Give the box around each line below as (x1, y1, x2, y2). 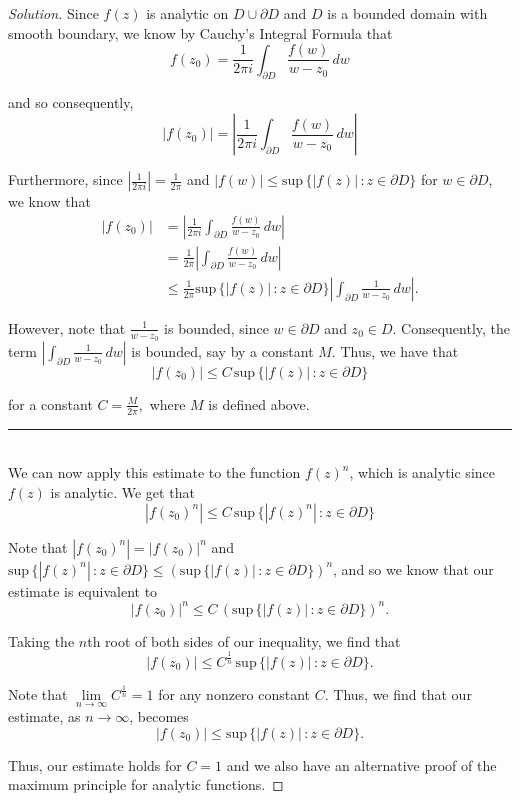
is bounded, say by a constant (131, 340, 314, 361)
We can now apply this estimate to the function (8, 462, 301, 483)
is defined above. (208, 393, 310, 414)
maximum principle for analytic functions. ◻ (8, 774, 284, 795)
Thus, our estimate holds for (8, 754, 182, 775)
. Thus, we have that (331, 340, 459, 361)
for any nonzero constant (158, 683, 311, 704)
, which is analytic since (349, 462, 495, 483)
